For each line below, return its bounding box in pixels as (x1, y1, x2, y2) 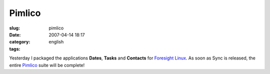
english (48, 39, 64, 45)
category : (9, 39, 30, 45)
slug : (9, 25, 20, 31)
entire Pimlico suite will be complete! (9, 62, 85, 68)
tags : (9, 45, 20, 52)
